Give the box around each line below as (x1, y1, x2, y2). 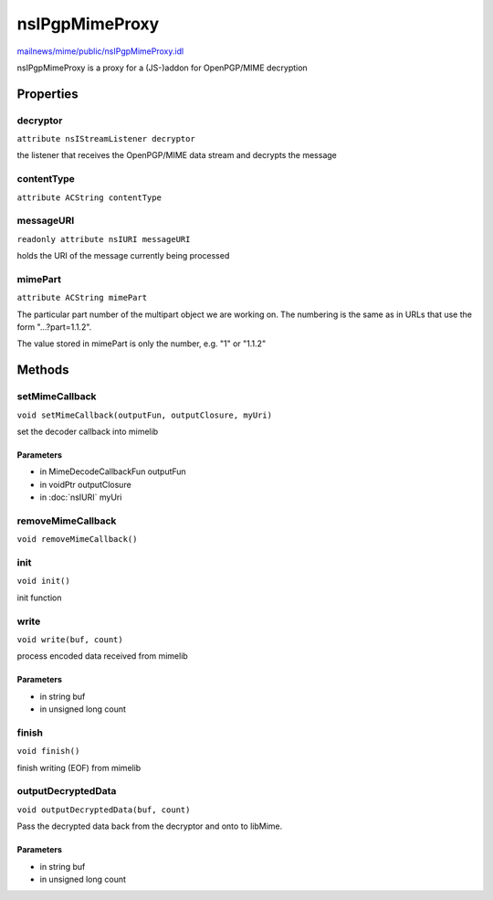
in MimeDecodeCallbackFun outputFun (39, 466, 186, 477)
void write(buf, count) (16, 635, 123, 644)
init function (16, 592, 62, 603)
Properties (16, 86, 79, 101)
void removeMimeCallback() (16, 535, 138, 545)
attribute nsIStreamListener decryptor (16, 133, 195, 144)
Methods (16, 362, 69, 378)
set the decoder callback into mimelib (16, 426, 159, 438)
